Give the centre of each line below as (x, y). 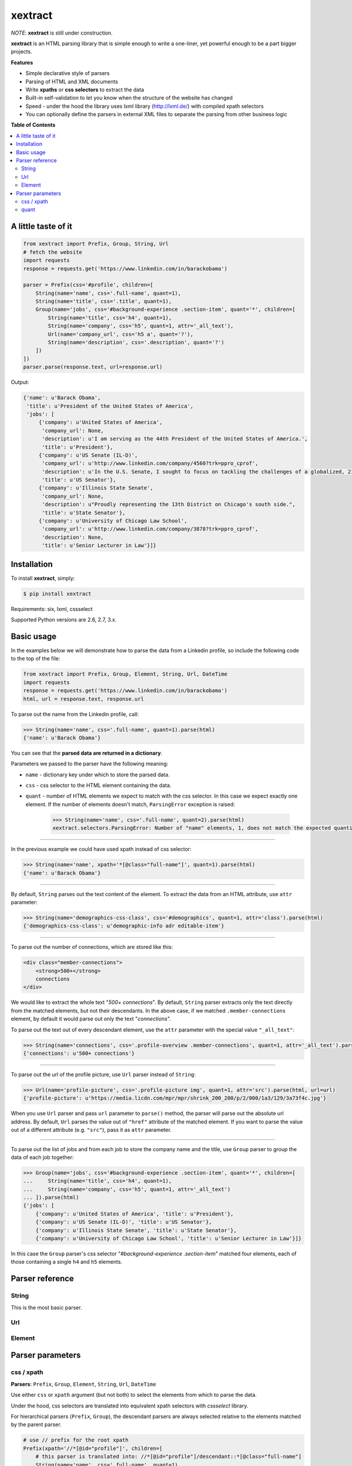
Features (22, 62)
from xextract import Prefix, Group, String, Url (96, 244)
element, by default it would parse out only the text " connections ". (91, 1019)
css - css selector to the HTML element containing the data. (99, 785)
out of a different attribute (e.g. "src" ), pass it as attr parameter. (91, 1130)
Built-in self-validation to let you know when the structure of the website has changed (129, 98)
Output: (20, 382)
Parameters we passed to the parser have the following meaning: (89, 764)
